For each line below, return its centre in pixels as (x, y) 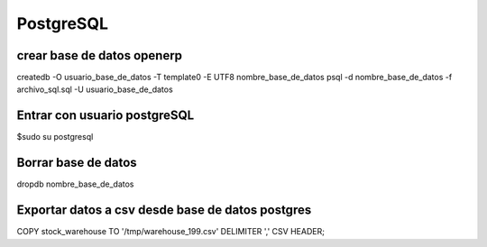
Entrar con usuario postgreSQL (106, 116)
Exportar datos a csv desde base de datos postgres (164, 210)
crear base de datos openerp (100, 55)
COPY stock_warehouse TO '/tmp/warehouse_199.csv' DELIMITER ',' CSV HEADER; (170, 232)
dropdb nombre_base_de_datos (75, 184)
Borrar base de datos (77, 163)
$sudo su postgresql (55, 137)
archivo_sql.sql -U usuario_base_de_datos (95, 89)
